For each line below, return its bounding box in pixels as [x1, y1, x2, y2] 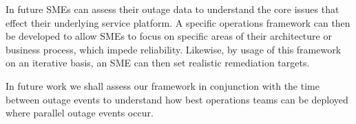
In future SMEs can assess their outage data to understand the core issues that [6, 2, 339, 16]
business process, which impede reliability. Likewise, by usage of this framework [6, 42, 342, 56]
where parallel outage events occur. [6, 106, 154, 120]
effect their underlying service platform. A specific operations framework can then [6, 15, 350, 29]
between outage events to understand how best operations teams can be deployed [6, 92, 348, 106]
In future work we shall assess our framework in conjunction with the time [6, 78, 320, 92]
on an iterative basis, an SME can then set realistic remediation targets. [6, 55, 310, 70]
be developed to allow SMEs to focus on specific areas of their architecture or [6, 29, 332, 43]
